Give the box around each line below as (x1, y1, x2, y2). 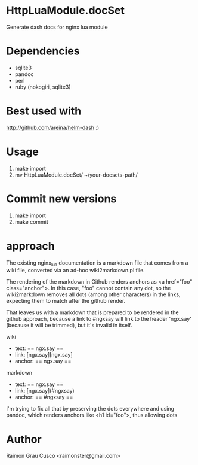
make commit (14, 218, 49, 225)
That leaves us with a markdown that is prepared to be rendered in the (6, 309, 179, 316)
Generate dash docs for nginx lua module (6, 23, 109, 31)
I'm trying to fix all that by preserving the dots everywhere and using (6, 405, 175, 412)
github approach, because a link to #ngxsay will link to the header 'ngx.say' (6, 315, 192, 323)
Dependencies (6, 44, 80, 58)
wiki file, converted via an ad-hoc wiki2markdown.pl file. (6, 267, 145, 274)
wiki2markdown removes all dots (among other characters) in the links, (6, 291, 181, 298)
